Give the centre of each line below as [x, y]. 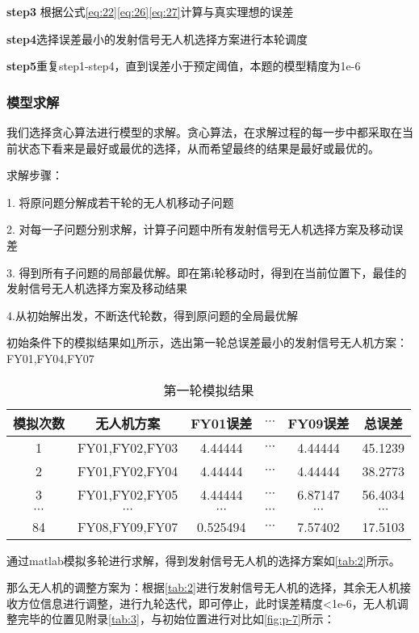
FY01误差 [222, 423]
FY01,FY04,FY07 [50, 358]
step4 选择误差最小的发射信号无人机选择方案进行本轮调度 [157, 38]
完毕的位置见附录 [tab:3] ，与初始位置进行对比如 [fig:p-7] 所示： [176, 619]
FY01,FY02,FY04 [128, 471]
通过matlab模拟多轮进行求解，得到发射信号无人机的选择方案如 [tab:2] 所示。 [203, 560]
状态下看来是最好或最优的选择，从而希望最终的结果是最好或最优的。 [198, 148]
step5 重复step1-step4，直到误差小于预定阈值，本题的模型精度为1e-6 [184, 66]
